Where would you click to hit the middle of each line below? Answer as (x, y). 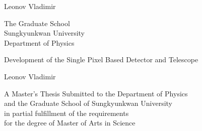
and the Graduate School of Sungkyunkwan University (88, 103)
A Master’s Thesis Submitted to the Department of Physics (96, 93)
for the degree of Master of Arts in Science (70, 123)
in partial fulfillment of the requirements (66, 113)
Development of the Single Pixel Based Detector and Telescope (101, 59)
